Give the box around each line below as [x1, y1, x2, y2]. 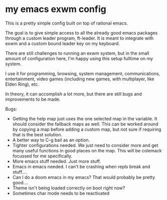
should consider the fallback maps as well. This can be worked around [12, 121, 158, 127]
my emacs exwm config [5, 4, 106, 15]
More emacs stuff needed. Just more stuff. [12, 158, 101, 164]
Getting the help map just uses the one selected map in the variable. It [12, 115, 157, 121]
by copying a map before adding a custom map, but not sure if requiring [12, 126, 161, 132]
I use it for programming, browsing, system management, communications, [5, 70, 160, 76]
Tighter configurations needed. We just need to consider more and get [12, 142, 158, 148]
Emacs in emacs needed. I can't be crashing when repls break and [12, 163, 150, 169]
